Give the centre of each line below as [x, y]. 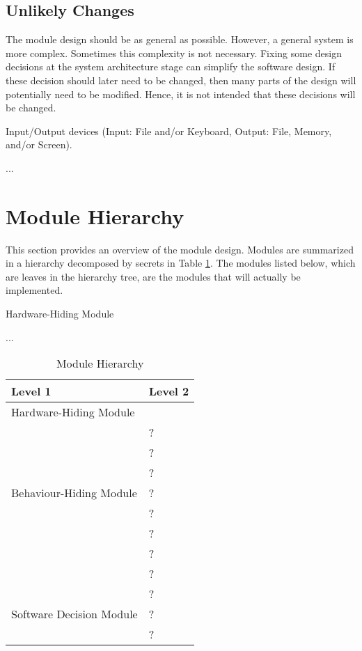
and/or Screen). [39, 144]
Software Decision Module [74, 614]
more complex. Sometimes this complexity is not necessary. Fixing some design [174, 53]
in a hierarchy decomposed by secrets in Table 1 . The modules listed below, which [181, 263]
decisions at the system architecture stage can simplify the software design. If [171, 66]
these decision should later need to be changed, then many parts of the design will [181, 80]
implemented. [34, 290]
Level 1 [31, 391]
